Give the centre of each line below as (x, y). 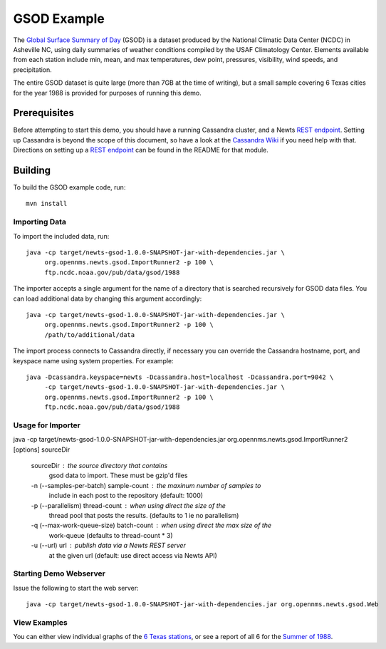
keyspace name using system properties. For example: (93, 360)
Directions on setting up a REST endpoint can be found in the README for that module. (141, 150)
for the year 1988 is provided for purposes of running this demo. (108, 93)
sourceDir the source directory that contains (99, 466)
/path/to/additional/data (90, 334)
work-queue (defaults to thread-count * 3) (111, 535)
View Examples (40, 622)
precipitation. (33, 69)
